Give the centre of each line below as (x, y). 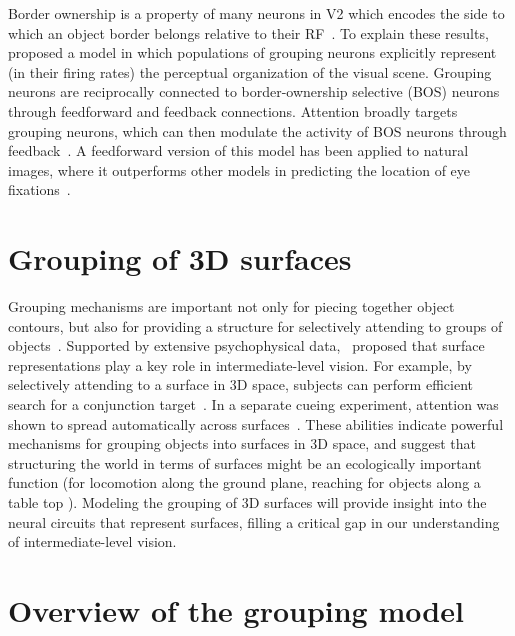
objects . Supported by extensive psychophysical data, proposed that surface (246, 345)
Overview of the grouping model (236, 609)
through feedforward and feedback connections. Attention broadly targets (233, 110)
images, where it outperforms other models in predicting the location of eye (239, 169)
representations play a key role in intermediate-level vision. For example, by (240, 364)
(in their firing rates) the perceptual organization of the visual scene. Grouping (250, 71)
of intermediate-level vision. (92, 541)
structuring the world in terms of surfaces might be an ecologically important (245, 462)
